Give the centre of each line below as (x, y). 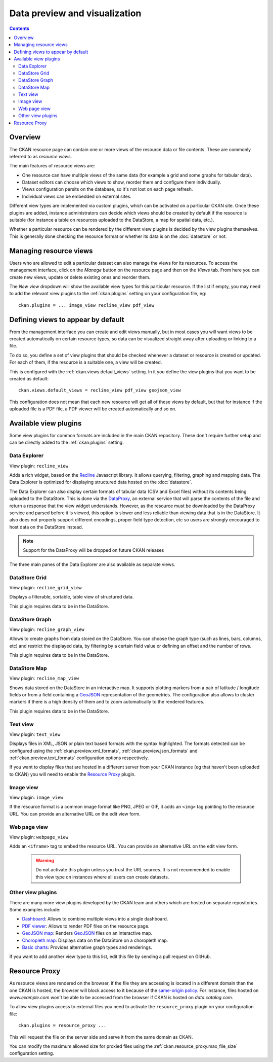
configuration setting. (32, 1053)
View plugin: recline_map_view (44, 678)
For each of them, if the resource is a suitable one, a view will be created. (86, 362)
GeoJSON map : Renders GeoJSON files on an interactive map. (87, 933)
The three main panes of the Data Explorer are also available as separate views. (92, 564)
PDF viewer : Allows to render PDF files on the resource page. (86, 926)
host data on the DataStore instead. (46, 527)
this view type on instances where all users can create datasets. (102, 877)
